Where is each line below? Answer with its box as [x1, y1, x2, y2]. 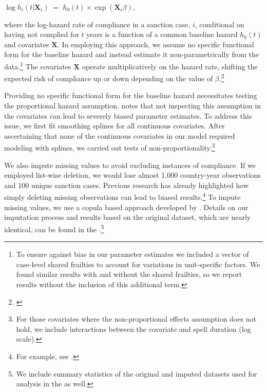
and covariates [4, 39, 49, 49]
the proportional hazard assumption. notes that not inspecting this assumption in [4, 100, 261, 111]
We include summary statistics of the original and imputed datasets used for [16, 368, 257, 379]
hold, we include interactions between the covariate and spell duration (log [16, 323, 251, 334]
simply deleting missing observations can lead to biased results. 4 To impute [4, 190, 241, 202]
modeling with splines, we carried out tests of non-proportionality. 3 [4, 141, 215, 153]
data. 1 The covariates [4, 59, 71, 71]
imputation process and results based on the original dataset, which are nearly [4, 212, 251, 222]
